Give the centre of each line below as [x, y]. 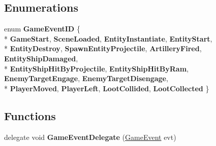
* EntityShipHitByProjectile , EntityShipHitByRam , [96, 68]
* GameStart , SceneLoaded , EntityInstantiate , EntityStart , [108, 38]
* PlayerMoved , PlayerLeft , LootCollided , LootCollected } [107, 88]
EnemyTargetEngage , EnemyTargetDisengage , [86, 78]
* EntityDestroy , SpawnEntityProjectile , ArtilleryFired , [103, 48]
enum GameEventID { [42, 29]
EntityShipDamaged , [41, 58]
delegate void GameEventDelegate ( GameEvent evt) [90, 137]
